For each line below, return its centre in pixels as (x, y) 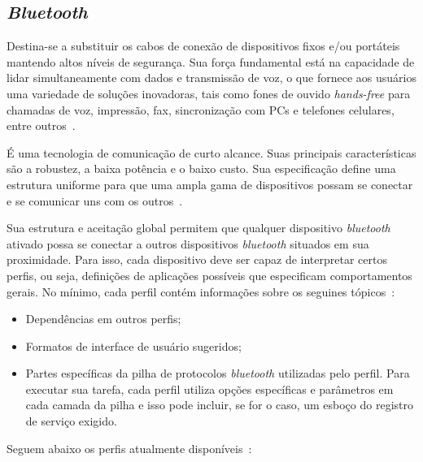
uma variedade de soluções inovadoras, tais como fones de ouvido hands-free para (209, 93)
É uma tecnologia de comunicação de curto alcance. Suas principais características (211, 152)
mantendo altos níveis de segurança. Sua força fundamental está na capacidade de (211, 61)
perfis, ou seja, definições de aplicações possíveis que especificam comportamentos (209, 275)
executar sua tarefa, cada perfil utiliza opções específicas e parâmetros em (209, 389)
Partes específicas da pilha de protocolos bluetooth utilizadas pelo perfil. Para (218, 373)
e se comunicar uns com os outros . (95, 200)
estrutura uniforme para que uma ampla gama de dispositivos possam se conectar (210, 184)
